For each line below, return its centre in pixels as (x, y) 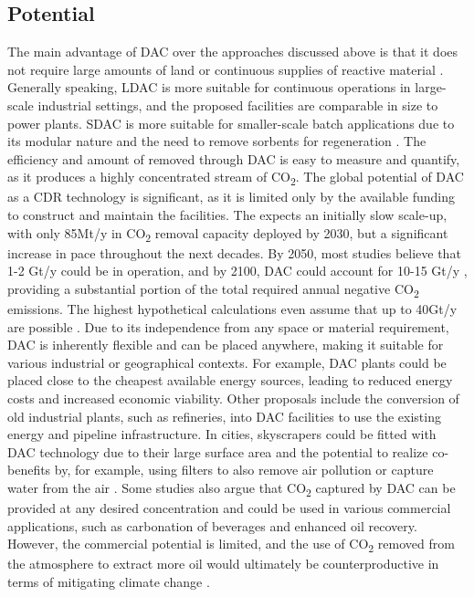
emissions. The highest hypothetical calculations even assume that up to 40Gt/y (232, 309)
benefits (29, 470)
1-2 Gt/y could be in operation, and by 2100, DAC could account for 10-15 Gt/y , (237, 271)
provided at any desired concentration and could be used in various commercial (229, 508)
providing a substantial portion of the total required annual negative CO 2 (213, 289)
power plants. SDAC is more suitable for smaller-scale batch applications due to (231, 123)
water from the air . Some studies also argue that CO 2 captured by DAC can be (232, 489)
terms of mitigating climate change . (109, 582)
